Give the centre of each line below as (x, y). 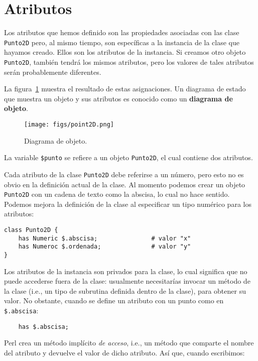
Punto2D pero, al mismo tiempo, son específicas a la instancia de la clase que (122, 42)
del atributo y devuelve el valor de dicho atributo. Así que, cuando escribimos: (124, 352)
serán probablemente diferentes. (53, 72)
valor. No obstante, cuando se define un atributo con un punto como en (114, 300)
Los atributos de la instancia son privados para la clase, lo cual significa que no (126, 271)
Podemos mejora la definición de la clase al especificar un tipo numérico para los (128, 204)
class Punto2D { (31, 230)
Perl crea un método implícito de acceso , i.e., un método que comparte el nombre (129, 343)
